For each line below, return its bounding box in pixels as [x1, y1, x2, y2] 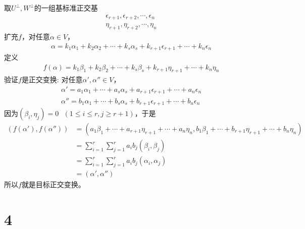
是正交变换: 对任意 [21, 74, 83, 85]
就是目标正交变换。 [21, 179, 85, 189]
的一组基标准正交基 [34, 3, 98, 13]
